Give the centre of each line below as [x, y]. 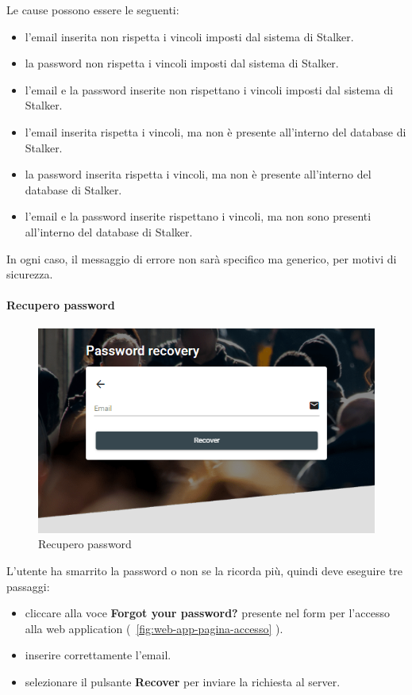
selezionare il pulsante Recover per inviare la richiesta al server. [183, 681]
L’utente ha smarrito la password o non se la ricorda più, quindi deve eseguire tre [205, 570]
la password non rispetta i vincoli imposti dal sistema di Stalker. [182, 63]
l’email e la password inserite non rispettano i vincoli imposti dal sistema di [209, 89]
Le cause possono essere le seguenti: [93, 10]
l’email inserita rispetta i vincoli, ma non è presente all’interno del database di [216, 131]
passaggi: [28, 586]
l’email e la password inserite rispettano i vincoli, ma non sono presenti [198, 216]
